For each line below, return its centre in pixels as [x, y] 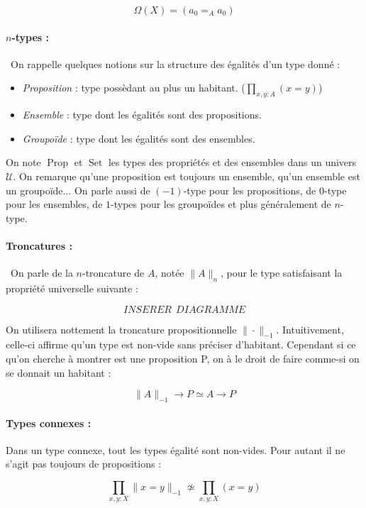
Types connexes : [49, 423]
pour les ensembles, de [54, 204]
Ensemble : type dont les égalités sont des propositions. [142, 115]
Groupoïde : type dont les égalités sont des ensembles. [139, 138]
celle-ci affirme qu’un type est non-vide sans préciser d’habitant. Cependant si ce [181, 344]
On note [23, 162]
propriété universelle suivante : [72, 288]
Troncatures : [39, 245]
